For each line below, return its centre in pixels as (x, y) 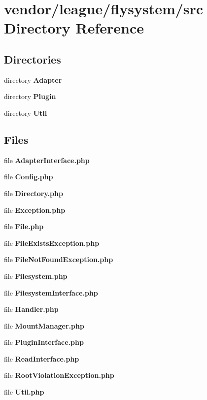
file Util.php (24, 392)
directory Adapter (33, 80)
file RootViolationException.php (59, 375)
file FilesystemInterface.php (51, 292)
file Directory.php (34, 193)
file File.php (24, 226)
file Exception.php (35, 210)
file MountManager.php (44, 325)
